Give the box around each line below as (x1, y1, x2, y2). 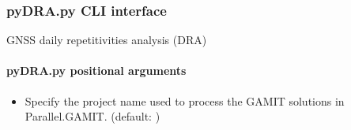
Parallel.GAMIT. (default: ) (25, 108, 160, 124)
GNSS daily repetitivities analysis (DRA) (6, 32, 207, 48)
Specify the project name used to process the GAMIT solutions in (25, 92, 345, 109)
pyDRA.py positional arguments (6, 62, 187, 79)
